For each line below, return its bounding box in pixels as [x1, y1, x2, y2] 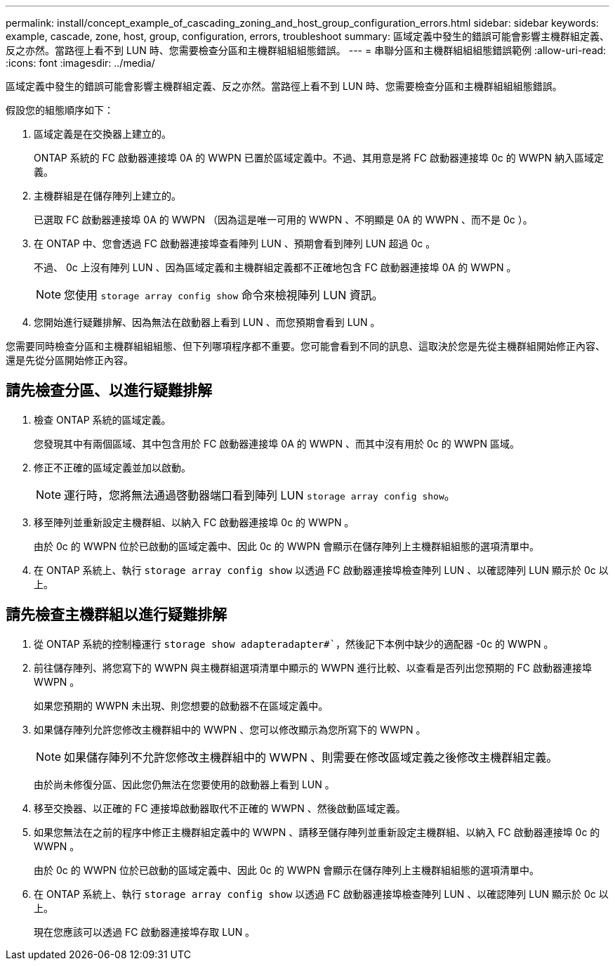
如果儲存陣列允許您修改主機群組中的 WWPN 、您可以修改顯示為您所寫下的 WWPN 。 [34, 723, 426, 736]
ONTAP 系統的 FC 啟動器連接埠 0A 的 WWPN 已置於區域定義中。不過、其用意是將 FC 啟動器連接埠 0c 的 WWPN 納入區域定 [34, 152, 604, 164]
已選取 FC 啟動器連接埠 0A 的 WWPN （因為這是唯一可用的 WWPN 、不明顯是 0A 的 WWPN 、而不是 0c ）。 [34, 214, 533, 226]
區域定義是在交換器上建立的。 [34, 128, 171, 140]
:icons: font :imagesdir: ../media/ [6, 57, 155, 69]
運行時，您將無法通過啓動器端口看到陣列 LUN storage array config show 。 [64, 488, 456, 502]
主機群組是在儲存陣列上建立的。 [34, 190, 181, 202]
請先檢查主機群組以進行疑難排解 [6, 606, 227, 624]
